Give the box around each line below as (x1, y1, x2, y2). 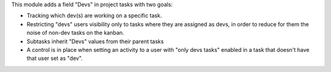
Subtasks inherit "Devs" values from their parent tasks (26, 37, 164, 45)
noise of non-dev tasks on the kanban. (26, 29, 124, 37)
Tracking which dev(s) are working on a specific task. (26, 12, 162, 20)
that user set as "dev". (26, 55, 83, 62)
